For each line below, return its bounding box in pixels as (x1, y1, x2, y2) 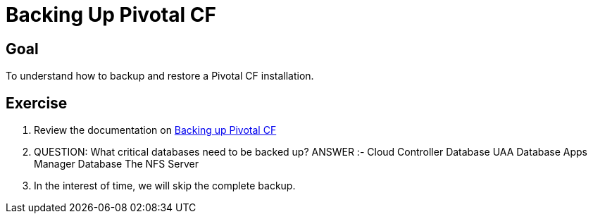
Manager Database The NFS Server (34, 158, 199, 170)
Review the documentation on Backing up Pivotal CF (34, 124, 277, 137)
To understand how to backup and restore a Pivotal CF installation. (6, 70, 314, 82)
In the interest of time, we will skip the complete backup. (34, 180, 296, 192)
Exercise (6, 94, 68, 112)
